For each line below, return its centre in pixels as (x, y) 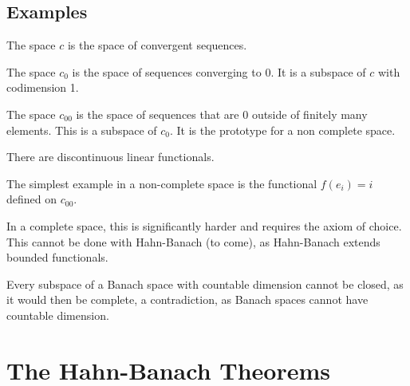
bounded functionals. (57, 257)
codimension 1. (43, 87)
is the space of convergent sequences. (157, 45)
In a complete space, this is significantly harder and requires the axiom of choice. (204, 225)
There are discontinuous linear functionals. (110, 157)
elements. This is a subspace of (82, 130)
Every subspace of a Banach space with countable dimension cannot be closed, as (205, 284)
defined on (32, 199)
